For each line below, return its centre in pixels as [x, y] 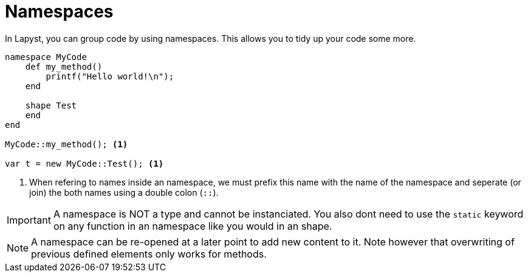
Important [29, 220]
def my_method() [64, 66]
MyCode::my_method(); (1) [67, 144]
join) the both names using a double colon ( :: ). [124, 192]
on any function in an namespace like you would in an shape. [193, 226]
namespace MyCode [46, 57]
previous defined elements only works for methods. [149, 254]
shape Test [51, 105]
